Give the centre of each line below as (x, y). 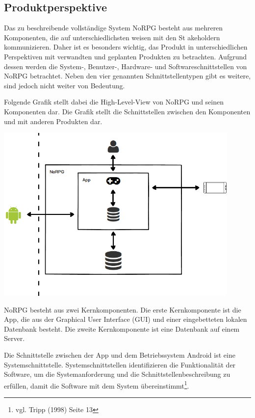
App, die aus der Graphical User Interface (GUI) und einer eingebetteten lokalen (126, 319)
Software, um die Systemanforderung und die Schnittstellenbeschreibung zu (117, 374)
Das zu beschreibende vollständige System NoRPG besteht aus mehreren (114, 28)
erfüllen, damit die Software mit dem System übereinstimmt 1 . (97, 385)
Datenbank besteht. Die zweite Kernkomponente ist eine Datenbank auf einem (122, 328)
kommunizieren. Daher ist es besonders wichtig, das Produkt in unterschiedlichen (126, 47)
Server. (14, 338)
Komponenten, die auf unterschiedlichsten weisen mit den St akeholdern (112, 37)
